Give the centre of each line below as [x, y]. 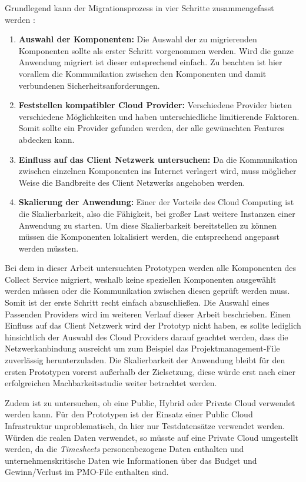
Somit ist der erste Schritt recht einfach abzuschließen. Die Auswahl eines [137, 302]
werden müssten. [49, 248]
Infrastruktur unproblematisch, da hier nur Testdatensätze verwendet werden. [145, 426]
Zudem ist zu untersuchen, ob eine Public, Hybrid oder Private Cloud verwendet [150, 402]
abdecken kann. [46, 139]
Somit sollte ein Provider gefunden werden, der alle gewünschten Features [151, 128]
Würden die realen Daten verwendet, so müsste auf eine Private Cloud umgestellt [152, 437]
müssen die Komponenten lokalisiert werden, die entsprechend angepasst [149, 237]
